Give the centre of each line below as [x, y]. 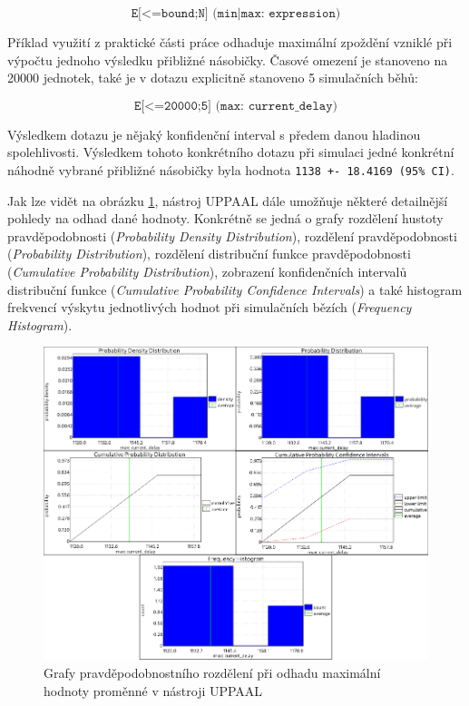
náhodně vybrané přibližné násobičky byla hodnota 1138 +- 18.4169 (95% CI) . [231, 169]
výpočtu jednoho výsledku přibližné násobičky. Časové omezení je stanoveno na [228, 59]
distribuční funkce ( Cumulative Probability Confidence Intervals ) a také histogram [235, 289]
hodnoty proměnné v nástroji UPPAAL [153, 690]
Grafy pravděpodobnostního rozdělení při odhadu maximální [212, 673]
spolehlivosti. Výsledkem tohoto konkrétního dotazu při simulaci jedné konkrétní [231, 152]
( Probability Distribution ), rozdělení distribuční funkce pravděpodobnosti [209, 254]
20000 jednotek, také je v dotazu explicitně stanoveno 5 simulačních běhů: [213, 78]
